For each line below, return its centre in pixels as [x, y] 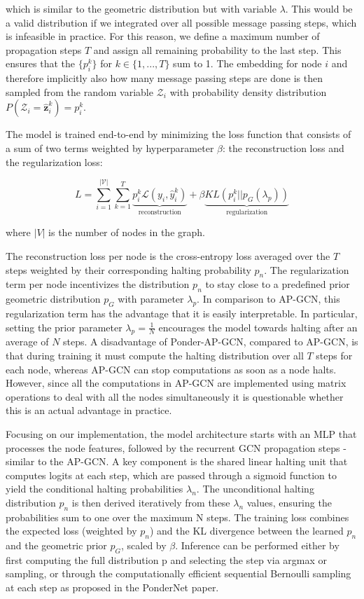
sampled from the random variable [79, 91]
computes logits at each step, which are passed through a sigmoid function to [171, 475]
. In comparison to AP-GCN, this [268, 299]
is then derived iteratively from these [151, 502]
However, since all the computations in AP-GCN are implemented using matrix [176, 383]
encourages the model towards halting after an [258, 327]
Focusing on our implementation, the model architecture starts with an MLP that [181, 433]
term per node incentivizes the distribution [98, 284]
